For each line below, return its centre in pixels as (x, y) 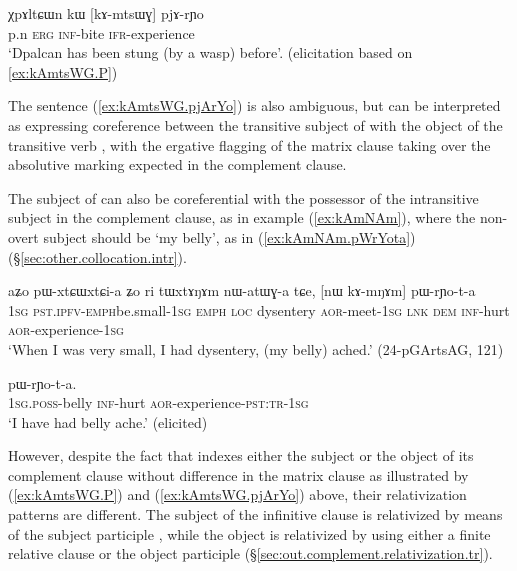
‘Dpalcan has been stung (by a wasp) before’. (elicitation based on (210, 52)
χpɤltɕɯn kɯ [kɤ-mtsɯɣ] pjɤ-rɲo (106, 13)
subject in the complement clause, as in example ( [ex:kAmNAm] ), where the (242, 217)
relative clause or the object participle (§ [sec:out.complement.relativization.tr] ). (250, 553)
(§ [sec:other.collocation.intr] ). (97, 256)
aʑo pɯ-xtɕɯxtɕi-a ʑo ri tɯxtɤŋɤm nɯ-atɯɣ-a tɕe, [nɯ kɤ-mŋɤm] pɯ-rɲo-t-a (242, 290)
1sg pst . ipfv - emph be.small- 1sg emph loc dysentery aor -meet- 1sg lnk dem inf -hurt (259, 309)
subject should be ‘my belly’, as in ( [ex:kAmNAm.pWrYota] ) (229, 236)
